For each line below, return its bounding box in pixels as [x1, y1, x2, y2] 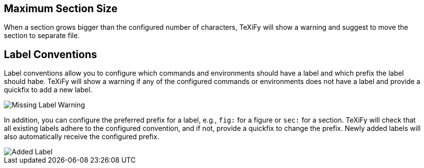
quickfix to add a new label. [4, 85, 92, 94]
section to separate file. [4, 31, 80, 40]
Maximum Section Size [4, 2, 118, 15]
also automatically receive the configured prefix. [4, 132, 159, 141]
